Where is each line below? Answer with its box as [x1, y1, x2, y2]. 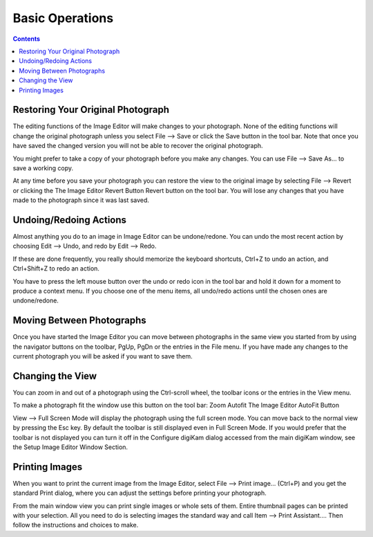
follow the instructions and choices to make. [12, 521, 139, 529]
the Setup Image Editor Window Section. [12, 443, 128, 451]
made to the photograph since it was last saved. [12, 196, 150, 204]
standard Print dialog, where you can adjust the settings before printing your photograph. [12, 489, 267, 498]
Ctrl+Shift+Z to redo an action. [12, 264, 100, 273]
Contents [12, 35, 41, 43]
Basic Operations [12, 10, 114, 26]
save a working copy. [12, 163, 74, 172]
